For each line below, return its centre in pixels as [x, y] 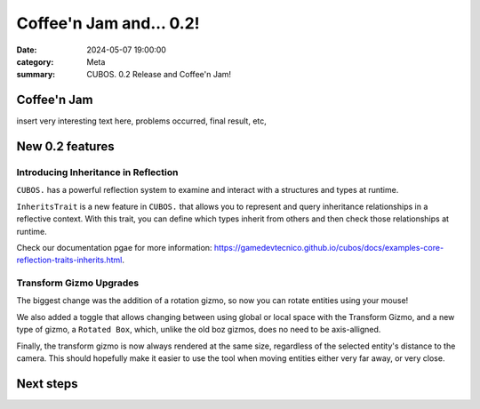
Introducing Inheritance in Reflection [97, 172]
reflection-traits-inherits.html [69, 260]
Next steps [47, 384]
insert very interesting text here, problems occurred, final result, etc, [141, 121]
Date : [27, 50]
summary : [36, 75]
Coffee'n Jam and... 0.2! [108, 23]
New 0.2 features [65, 147]
